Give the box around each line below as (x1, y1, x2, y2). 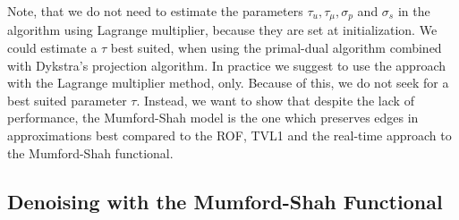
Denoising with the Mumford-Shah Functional (7, 187, 443, 215)
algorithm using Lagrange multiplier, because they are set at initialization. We (7, 21, 438, 39)
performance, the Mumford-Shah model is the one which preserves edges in (7, 108, 419, 127)
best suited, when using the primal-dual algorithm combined (110, 38, 442, 57)
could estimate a (7, 38, 98, 57)
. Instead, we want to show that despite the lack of (136, 90, 414, 109)
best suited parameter (7, 90, 127, 109)
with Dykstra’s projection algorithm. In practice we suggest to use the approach (7, 55, 446, 74)
